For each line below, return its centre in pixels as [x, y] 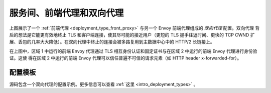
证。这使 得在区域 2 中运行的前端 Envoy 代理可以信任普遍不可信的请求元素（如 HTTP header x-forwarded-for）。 [125, 58]
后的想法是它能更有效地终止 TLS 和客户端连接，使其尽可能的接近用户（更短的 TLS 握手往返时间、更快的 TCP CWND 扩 [132, 34]
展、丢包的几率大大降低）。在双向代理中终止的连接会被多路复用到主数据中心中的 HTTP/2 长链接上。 [112, 42]
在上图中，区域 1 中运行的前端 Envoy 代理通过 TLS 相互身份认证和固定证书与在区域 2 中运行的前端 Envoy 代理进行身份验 [133, 51]
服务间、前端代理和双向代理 [66, 13]
